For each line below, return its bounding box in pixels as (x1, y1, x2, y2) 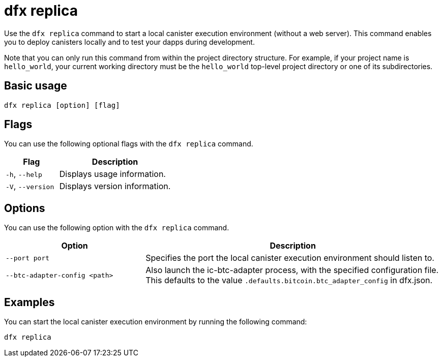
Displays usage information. (59, 169, 166, 179)
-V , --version (6, 181, 54, 192)
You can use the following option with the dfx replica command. (4, 223, 229, 232)
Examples (4, 295, 55, 309)
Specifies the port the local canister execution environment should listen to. (145, 253, 434, 263)
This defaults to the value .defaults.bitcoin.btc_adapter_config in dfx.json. (145, 275, 433, 286)
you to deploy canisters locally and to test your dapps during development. (4, 37, 255, 46)
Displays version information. (59, 181, 171, 192)
